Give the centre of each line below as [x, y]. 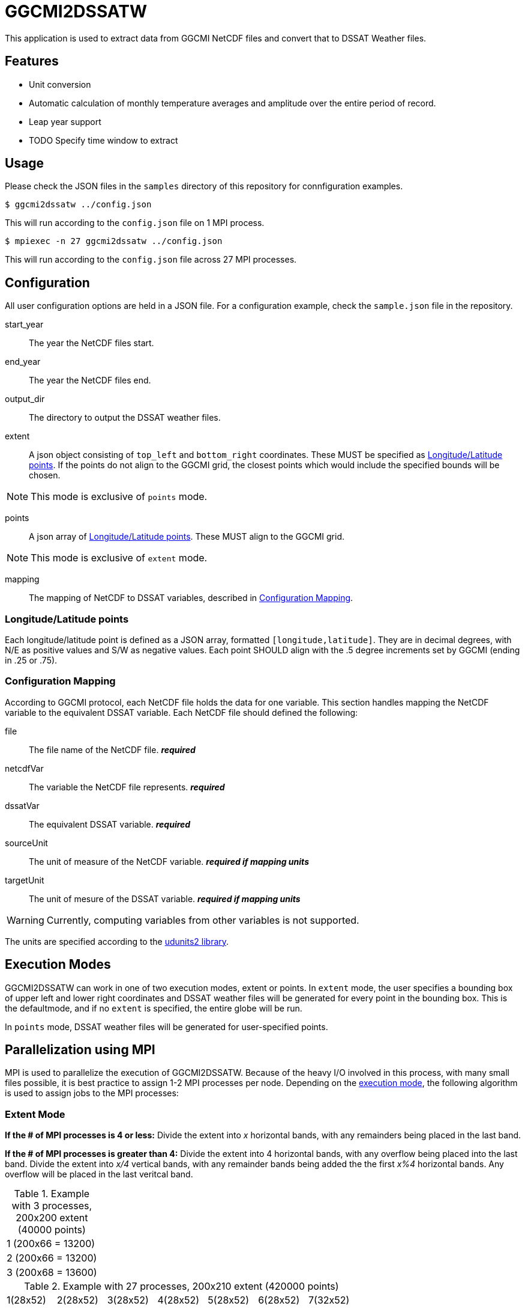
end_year [23, 362]
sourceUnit [26, 843]
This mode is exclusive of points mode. [119, 497]
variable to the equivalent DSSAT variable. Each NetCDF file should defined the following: [181, 712]
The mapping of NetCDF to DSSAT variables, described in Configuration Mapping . [191, 598]
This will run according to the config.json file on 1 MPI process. [135, 223]
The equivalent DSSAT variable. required [110, 824]
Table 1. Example [52, 1194]
